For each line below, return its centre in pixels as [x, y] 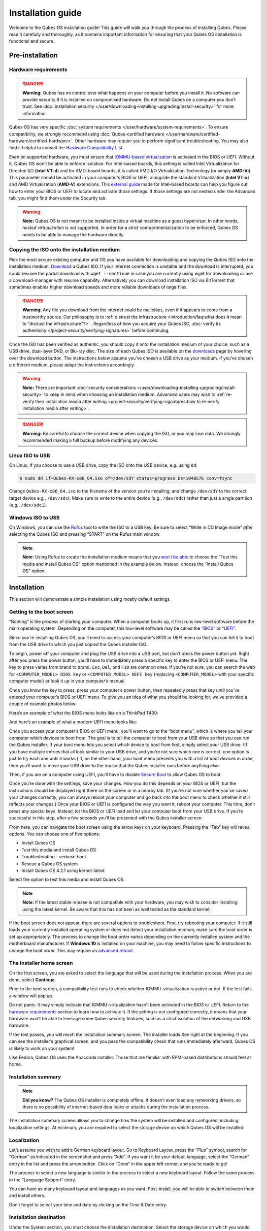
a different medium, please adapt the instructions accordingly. [72, 365]
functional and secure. [32, 41]
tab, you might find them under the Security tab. [58, 198]
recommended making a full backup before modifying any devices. [90, 440]
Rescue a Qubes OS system [50, 864]
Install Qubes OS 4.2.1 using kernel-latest [63, 870]
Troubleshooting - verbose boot [54, 857]
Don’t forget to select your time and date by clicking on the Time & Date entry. [88, 1204]
